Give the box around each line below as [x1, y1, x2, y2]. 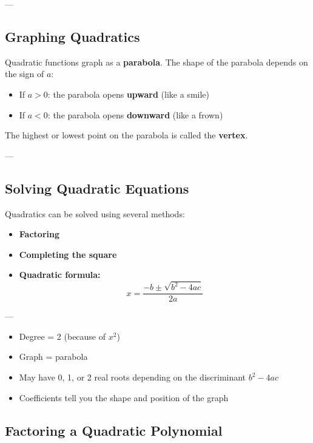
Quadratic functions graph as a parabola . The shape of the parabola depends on [5, 55, 308, 68]
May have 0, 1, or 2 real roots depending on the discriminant [19, 371, 246, 384]
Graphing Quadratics [5, 27, 140, 46]
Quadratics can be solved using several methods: [5, 207, 185, 220]
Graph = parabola [19, 350, 88, 363]
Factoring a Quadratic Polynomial [5, 421, 223, 439]
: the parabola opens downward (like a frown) [47, 108, 223, 121]
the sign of [5, 67, 44, 80]
